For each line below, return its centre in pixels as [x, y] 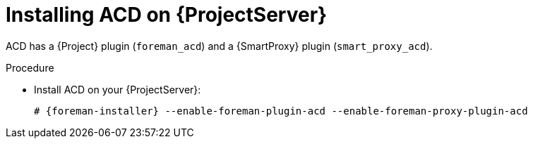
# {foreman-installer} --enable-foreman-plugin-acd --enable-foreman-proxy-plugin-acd [281, 111]
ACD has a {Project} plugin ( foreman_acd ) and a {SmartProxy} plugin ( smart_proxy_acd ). [219, 46]
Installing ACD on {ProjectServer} [167, 15]
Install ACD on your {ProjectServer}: [118, 89]
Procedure [30, 67]
